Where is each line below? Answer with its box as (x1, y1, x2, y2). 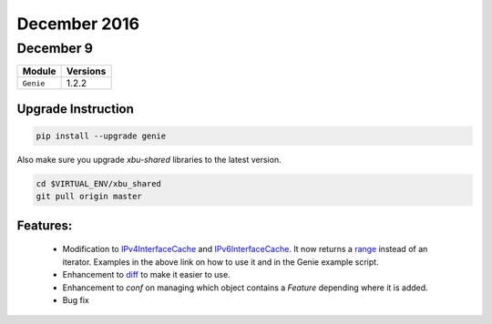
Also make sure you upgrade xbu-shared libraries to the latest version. (16, 154, 282, 165)
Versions (66, 65, 107, 77)
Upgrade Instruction (16, 101, 134, 116)
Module (22, 65, 56, 77)
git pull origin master (36, 191, 143, 202)
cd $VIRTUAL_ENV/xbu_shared (36, 178, 161, 188)
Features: (16, 218, 73, 233)
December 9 (16, 40, 93, 56)
